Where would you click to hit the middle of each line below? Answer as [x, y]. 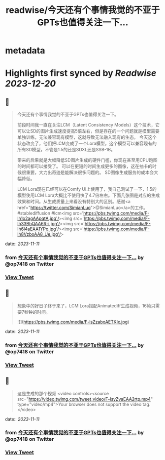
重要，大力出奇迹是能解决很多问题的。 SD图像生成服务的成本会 [90, 172]
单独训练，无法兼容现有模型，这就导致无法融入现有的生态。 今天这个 [87, 137]
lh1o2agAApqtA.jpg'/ [38, 218]
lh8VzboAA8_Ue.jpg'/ [39, 234]
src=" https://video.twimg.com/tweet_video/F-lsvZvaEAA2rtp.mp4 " [85, 399]
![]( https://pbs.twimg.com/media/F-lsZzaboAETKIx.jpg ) [73, 322]
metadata [25, 51]
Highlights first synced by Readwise [81, 73]
